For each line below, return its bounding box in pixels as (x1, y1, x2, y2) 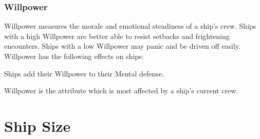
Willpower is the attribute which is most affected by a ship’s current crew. (4, 85, 238, 96)
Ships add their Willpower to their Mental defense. (4, 68, 164, 78)
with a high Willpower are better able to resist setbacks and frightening (4, 30, 230, 41)
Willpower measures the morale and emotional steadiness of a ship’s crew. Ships (4, 21, 256, 31)
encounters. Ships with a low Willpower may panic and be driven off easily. (4, 41, 241, 51)
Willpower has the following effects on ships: (4, 51, 144, 61)
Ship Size (4, 115, 71, 136)
